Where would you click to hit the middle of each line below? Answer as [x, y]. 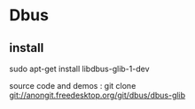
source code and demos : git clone [73, 86]
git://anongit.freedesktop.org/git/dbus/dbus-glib [97, 95]
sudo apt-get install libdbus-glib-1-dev [79, 69]
